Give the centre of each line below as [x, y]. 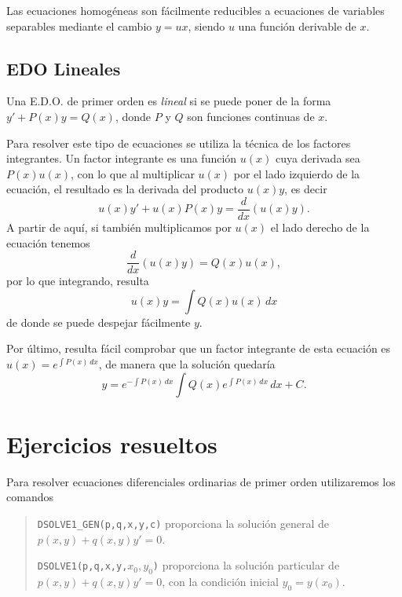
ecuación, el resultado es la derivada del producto [125, 189]
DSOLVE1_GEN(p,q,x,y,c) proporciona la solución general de [183, 523]
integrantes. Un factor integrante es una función [122, 158]
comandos [30, 497]
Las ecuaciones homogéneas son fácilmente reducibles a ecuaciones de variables [196, 10]
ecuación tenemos [48, 242]
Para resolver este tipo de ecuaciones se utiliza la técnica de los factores [179, 143]
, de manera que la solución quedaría [187, 364]
